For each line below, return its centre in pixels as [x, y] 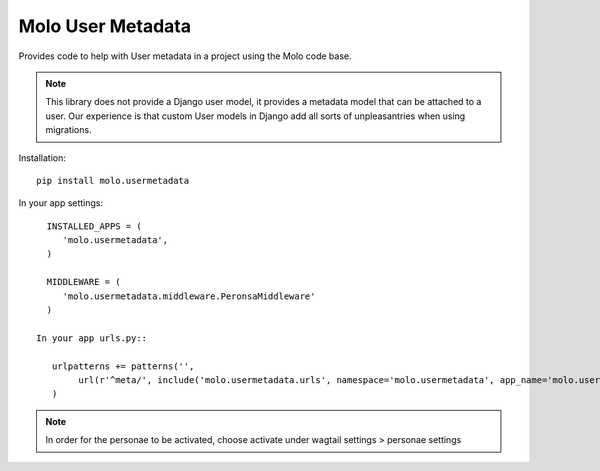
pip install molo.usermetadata [113, 180]
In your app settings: [61, 203]
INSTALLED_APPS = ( [94, 226]
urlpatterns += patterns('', [123, 366]
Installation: [42, 157]
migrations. [68, 130]
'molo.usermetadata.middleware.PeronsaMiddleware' [189, 296]
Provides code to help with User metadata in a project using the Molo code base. [185, 56]
